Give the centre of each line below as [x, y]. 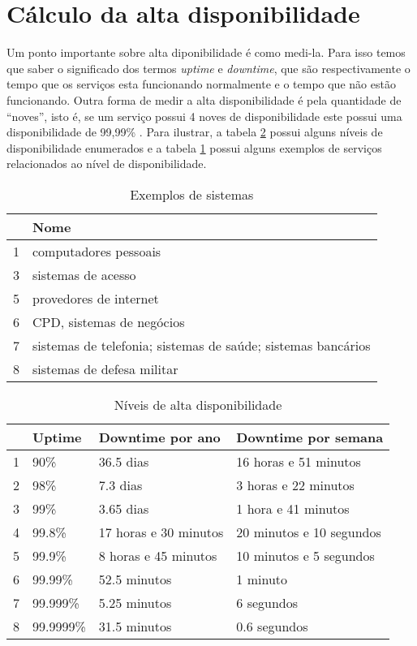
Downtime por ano [159, 437]
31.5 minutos [135, 626]
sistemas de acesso [84, 274]
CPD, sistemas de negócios [109, 321]
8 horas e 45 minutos [158, 555]
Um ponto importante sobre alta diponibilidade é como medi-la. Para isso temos [206, 52]
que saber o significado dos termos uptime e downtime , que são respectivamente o [208, 68]
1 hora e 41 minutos [293, 508]
